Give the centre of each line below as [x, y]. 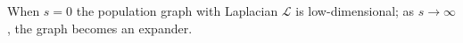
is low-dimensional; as [355, 11]
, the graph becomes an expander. [100, 28]
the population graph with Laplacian [177, 11]
